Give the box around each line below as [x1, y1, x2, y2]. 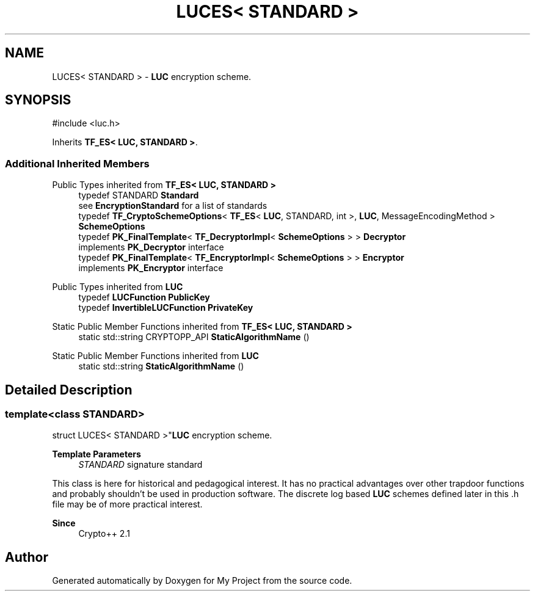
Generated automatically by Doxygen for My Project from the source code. [52, 575, 352, 586]
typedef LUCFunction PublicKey [78, 292, 210, 303]
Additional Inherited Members [5, 157, 150, 170]
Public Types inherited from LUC [52, 282, 183, 293]
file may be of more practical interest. [52, 499, 203, 510]
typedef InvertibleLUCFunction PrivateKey [78, 302, 253, 313]
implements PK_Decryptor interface [78, 242, 224, 253]
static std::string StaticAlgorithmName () [78, 361, 244, 372]
